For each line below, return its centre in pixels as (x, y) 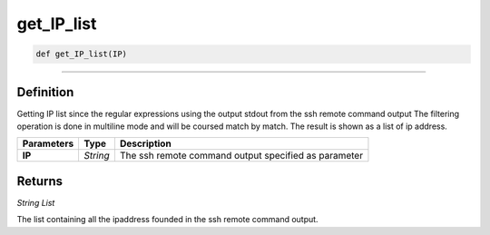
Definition (45, 92)
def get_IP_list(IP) (81, 54)
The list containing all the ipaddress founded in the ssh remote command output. (167, 220)
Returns (40, 181)
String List (36, 202)
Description (145, 143)
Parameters (48, 143)
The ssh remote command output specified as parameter (241, 156)
